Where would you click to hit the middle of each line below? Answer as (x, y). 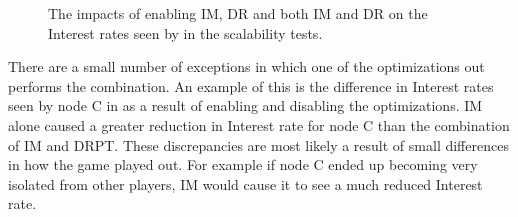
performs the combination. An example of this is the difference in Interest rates (251, 85)
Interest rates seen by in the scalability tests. (185, 32)
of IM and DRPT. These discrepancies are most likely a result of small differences (258, 144)
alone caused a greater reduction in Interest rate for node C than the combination (259, 124)
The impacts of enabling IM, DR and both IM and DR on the (238, 13)
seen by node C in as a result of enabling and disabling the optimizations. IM (245, 105)
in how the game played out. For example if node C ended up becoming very (243, 164)
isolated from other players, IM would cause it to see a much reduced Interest (245, 183)
